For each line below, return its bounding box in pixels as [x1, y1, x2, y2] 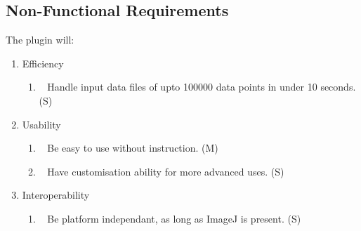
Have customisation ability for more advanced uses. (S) [47, 164, 284, 178]
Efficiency [22, 55, 64, 70]
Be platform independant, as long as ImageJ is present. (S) [47, 211, 301, 225]
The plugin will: [6, 32, 74, 47]
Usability [22, 117, 61, 131]
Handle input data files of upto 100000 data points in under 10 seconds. [47, 79, 356, 94]
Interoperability [22, 187, 90, 202]
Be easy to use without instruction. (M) [47, 140, 218, 155]
